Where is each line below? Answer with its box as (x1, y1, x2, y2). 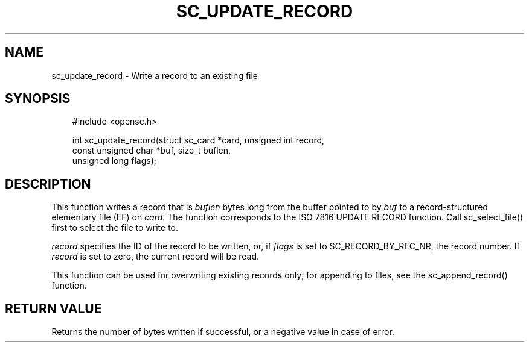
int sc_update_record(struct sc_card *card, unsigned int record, (72, 135, 325, 146)
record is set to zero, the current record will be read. (51, 251, 260, 262)
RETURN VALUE (5, 301, 102, 316)
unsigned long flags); (72, 155, 156, 166)
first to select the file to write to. (51, 222, 179, 233)
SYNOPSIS (5, 91, 71, 107)
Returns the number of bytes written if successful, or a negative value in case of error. (51, 327, 394, 337)
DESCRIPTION (5, 176, 91, 192)
